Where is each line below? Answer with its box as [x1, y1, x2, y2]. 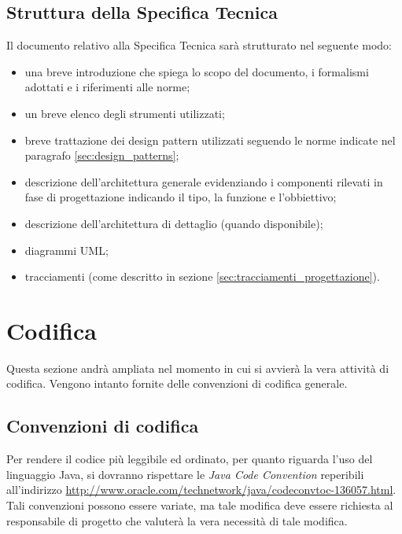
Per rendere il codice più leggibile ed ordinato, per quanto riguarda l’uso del [6, 451, 373, 467]
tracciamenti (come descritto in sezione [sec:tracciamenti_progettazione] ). [24, 268, 380, 285]
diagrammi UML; [24, 241, 109, 258]
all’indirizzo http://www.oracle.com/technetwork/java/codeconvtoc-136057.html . [6, 481, 396, 498]
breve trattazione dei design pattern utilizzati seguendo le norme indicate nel [24, 131, 396, 148]
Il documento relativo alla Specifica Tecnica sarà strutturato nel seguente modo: [6, 37, 392, 53]
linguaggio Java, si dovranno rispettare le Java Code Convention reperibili [6, 466, 364, 482]
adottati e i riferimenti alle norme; [24, 79, 190, 95]
